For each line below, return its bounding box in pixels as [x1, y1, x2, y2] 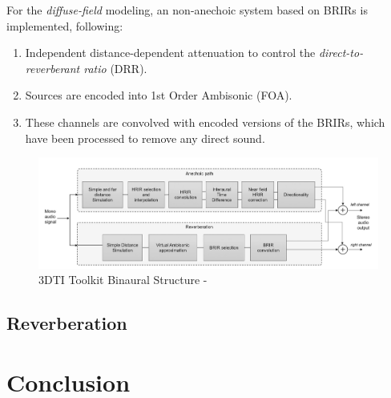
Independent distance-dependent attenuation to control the [25, 44, 316, 61]
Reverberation [6, 311, 127, 335]
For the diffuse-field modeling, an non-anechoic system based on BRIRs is [6, 2, 368, 18]
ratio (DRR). [83, 59, 147, 76]
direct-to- [318, 44, 364, 61]
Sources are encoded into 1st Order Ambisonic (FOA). [25, 87, 292, 104]
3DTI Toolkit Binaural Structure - [38, 271, 208, 288]
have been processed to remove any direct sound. [25, 129, 265, 146]
